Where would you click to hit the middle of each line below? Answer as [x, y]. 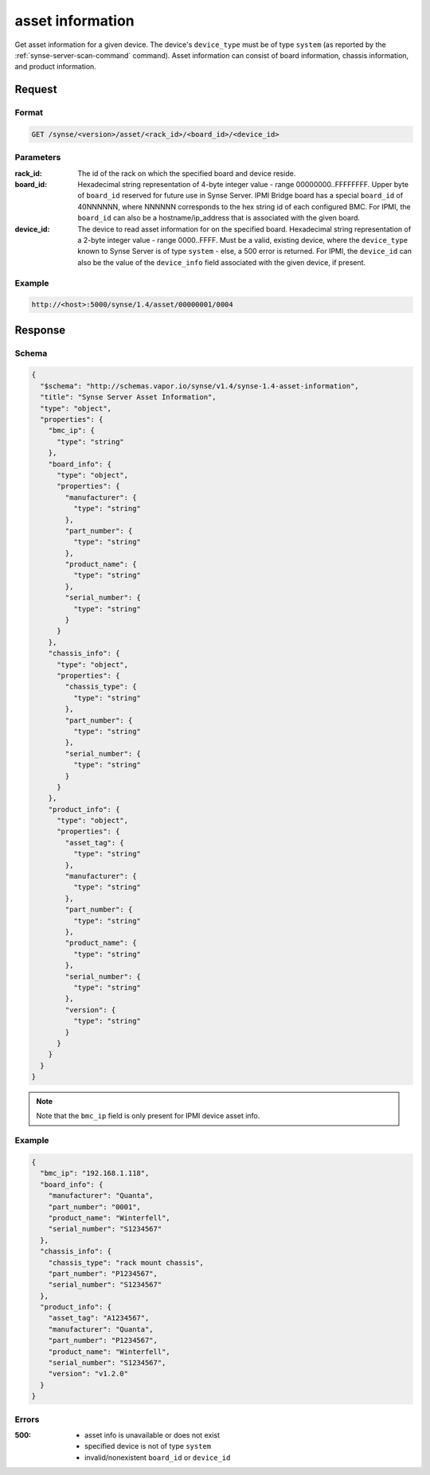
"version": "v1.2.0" [88, 1374]
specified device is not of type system [148, 1446]
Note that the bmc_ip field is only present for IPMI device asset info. [148, 1116]
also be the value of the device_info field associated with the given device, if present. [222, 262]
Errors [27, 1419]
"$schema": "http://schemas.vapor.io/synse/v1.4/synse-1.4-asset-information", [200, 386]
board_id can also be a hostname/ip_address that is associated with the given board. [219, 218]
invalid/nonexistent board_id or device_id [158, 1457]
